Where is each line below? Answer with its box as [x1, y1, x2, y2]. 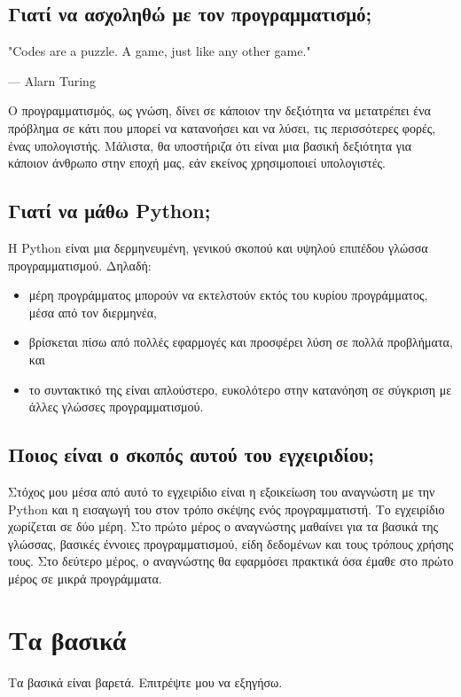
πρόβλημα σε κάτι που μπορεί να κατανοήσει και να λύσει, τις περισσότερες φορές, [8, 118, 436, 137]
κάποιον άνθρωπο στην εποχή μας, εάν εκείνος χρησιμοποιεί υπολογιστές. [8, 153, 386, 172]
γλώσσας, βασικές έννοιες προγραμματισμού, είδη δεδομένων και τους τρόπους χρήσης [8, 534, 454, 552]
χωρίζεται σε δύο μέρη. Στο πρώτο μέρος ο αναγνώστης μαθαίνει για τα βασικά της [8, 517, 439, 536]
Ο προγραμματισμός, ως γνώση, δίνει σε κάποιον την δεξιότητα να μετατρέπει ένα [8, 101, 431, 120]
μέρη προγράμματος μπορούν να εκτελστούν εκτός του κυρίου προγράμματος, [28, 286, 428, 304]
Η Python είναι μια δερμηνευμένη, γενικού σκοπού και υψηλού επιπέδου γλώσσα [8, 238, 428, 256]
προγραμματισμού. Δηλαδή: [8, 255, 152, 274]
